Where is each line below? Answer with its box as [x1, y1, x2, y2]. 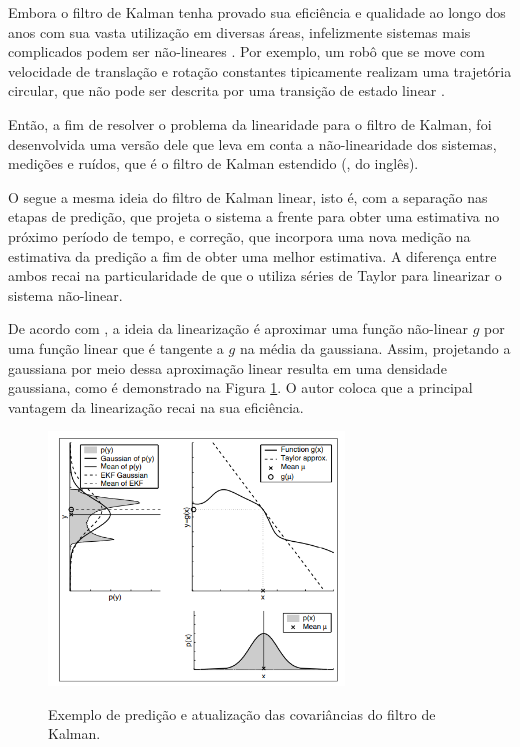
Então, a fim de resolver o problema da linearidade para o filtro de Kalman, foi [8, 113, 492, 134]
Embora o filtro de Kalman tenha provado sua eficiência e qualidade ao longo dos [8, 2, 506, 22]
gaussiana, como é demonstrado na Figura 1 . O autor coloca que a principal [8, 377, 473, 398]
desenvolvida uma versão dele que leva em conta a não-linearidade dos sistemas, [8, 133, 497, 154]
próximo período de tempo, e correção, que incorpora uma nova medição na [8, 225, 471, 246]
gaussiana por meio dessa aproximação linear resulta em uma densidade [8, 357, 447, 378]
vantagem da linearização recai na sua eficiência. [8, 396, 304, 417]
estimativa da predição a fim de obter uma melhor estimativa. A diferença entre [8, 245, 497, 266]
